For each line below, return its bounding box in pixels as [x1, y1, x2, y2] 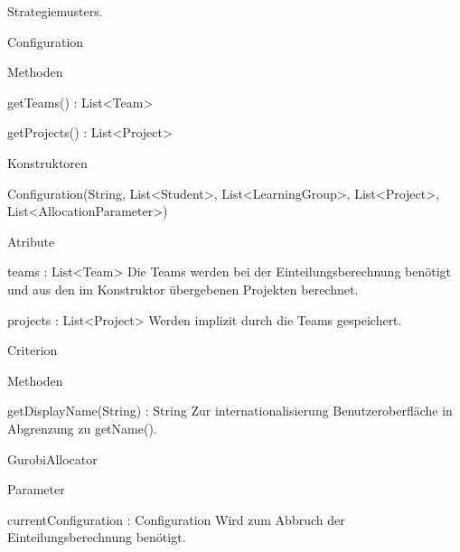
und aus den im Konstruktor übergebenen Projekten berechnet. [7, 279, 359, 298]
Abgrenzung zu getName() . [7, 418, 157, 437]
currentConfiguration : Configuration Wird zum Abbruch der [7, 510, 345, 529]
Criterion [7, 341, 58, 360]
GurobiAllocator [7, 449, 98, 468]
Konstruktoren [7, 153, 88, 172]
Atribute [7, 231, 55, 250]
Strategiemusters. [7, 2, 103, 20]
